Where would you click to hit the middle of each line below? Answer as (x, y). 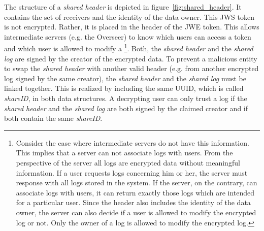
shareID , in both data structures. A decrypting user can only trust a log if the (126, 98)
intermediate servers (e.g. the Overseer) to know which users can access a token (128, 36)
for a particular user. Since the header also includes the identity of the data (133, 202)
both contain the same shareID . (53, 118)
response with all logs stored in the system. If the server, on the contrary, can (137, 183)
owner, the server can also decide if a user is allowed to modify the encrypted (136, 212)
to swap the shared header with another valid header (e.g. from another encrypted (131, 68)
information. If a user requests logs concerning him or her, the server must (132, 172)
